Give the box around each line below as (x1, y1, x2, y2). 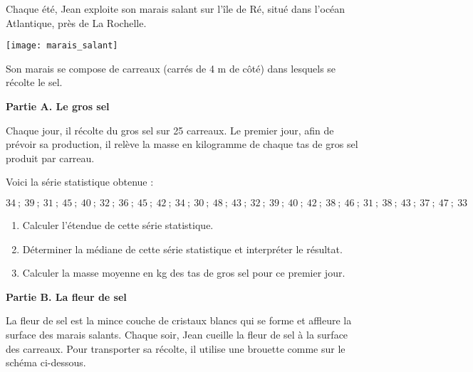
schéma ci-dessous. (6, 355, 86, 370)
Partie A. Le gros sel (6, 99, 110, 114)
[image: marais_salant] (6, 41, 118, 51)
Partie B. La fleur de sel (6, 289, 127, 304)
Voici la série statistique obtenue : (6, 174, 154, 189)
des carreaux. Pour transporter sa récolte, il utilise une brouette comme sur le (6, 341, 345, 356)
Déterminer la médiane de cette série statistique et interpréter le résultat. (22, 241, 343, 256)
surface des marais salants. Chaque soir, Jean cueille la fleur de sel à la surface (6, 326, 348, 341)
